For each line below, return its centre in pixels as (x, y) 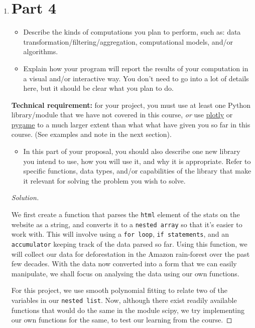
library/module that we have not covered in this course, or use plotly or (122, 115)
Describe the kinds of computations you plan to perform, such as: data (132, 32)
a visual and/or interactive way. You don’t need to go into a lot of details (136, 78)
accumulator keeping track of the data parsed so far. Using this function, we (129, 244)
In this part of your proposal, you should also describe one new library (132, 151)
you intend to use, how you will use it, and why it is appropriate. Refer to (137, 161)
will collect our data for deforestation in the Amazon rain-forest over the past (131, 254)
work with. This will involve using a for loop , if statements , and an (120, 234)
